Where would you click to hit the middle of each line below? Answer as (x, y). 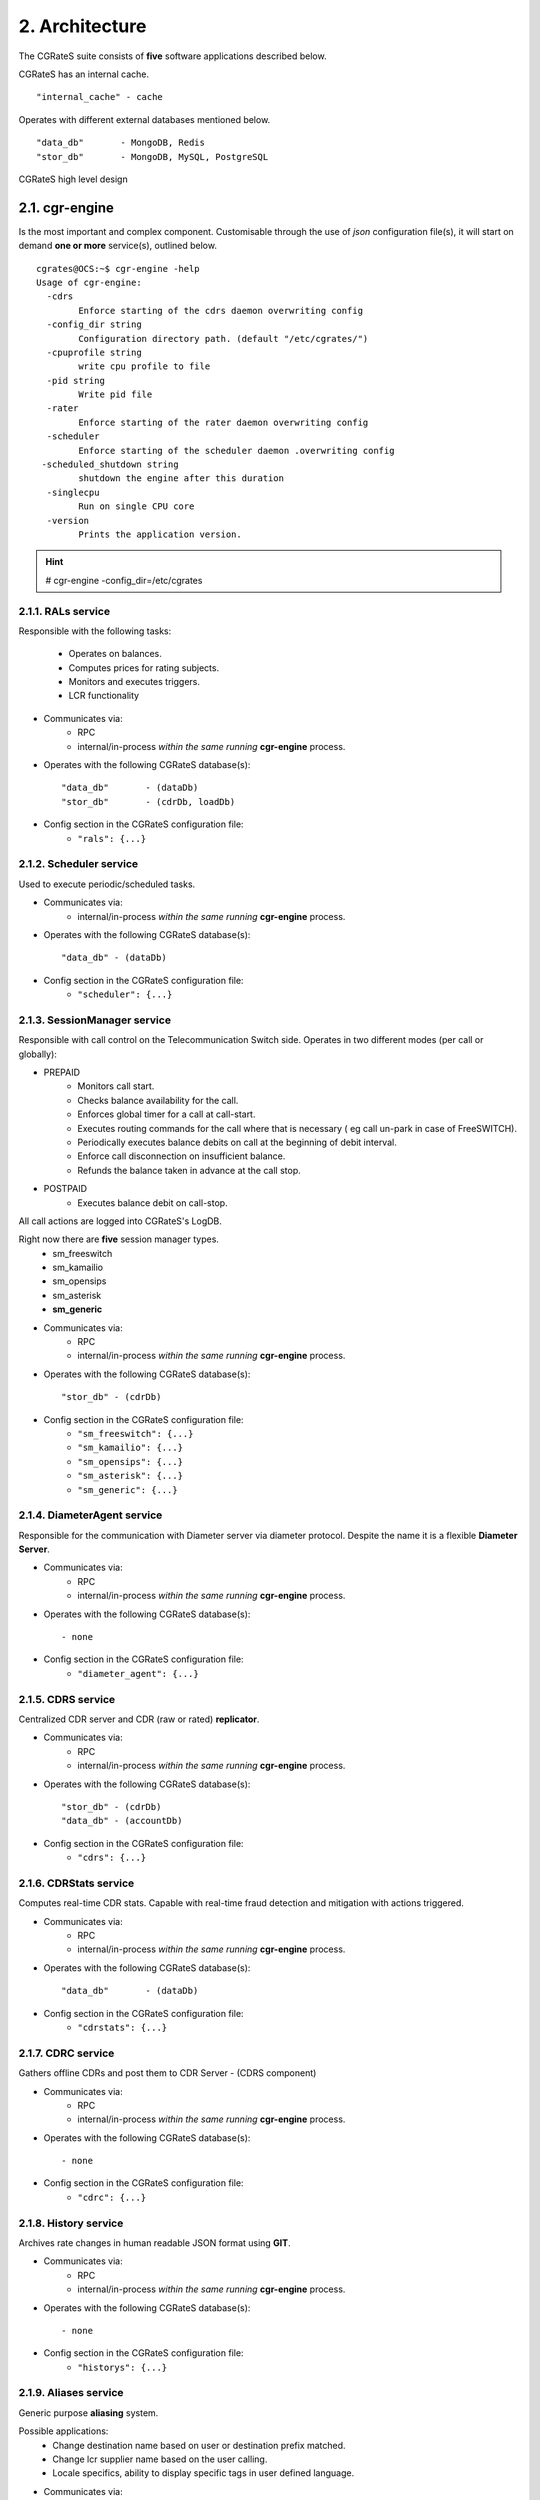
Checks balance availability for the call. (158, 1100)
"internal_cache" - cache (100, 97)
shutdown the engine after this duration (181, 478)
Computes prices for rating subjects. (144, 667)
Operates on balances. (115, 654)
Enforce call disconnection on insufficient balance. (181, 1156)
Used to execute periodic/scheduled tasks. (107, 884)
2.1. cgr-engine (66, 207)
